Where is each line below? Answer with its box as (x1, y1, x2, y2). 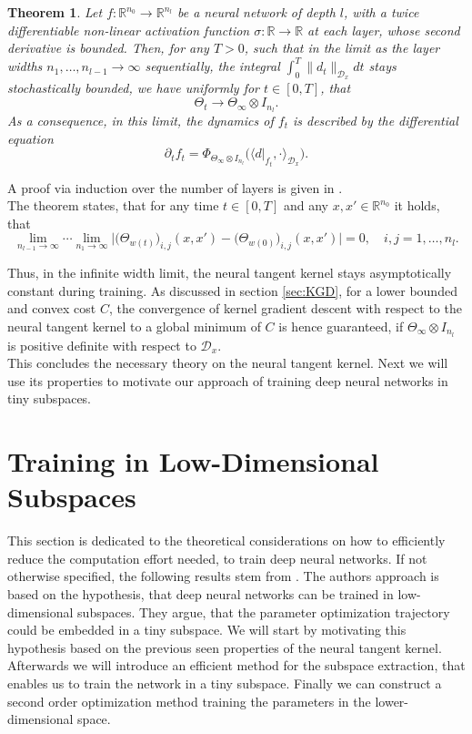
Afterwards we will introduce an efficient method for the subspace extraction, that (7, 656, 466, 675)
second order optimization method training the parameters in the (7, 691, 371, 710)
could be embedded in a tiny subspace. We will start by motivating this (7, 620, 407, 639)
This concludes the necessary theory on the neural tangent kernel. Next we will (7, 353, 448, 372)
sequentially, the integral (145, 56, 280, 76)
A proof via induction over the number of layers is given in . (7, 178, 343, 197)
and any (283, 196, 328, 215)
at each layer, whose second (307, 20, 460, 39)
